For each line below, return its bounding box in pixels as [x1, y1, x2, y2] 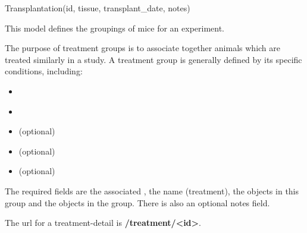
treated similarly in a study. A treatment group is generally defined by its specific [5, 53, 302, 65]
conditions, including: [5, 65, 83, 77]
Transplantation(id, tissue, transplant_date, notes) [5, 2, 190, 14]
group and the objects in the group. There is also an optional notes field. [5, 196, 270, 209]
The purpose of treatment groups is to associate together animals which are [5, 42, 281, 54]
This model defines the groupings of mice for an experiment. [5, 21, 225, 34]
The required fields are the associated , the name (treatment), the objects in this [5, 184, 299, 197]
